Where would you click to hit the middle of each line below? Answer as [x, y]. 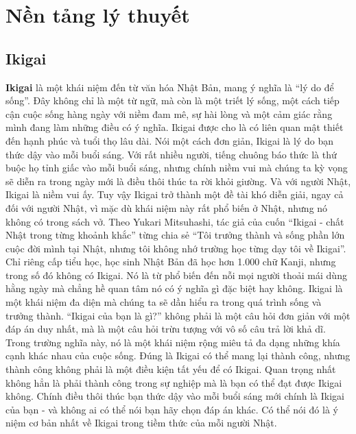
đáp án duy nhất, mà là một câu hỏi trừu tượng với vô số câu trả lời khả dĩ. [166, 329]
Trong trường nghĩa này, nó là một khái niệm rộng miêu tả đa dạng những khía [173, 342]
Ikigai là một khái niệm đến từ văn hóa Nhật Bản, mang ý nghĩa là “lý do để [170, 87]
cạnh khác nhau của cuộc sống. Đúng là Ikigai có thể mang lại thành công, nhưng [178, 355]
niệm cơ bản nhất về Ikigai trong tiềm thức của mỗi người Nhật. [141, 423]
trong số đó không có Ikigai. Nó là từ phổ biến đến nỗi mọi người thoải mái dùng [176, 275]
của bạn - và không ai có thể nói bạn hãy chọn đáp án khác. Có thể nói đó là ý [172, 409]
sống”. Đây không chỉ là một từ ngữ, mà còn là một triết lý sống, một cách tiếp [173, 100]
